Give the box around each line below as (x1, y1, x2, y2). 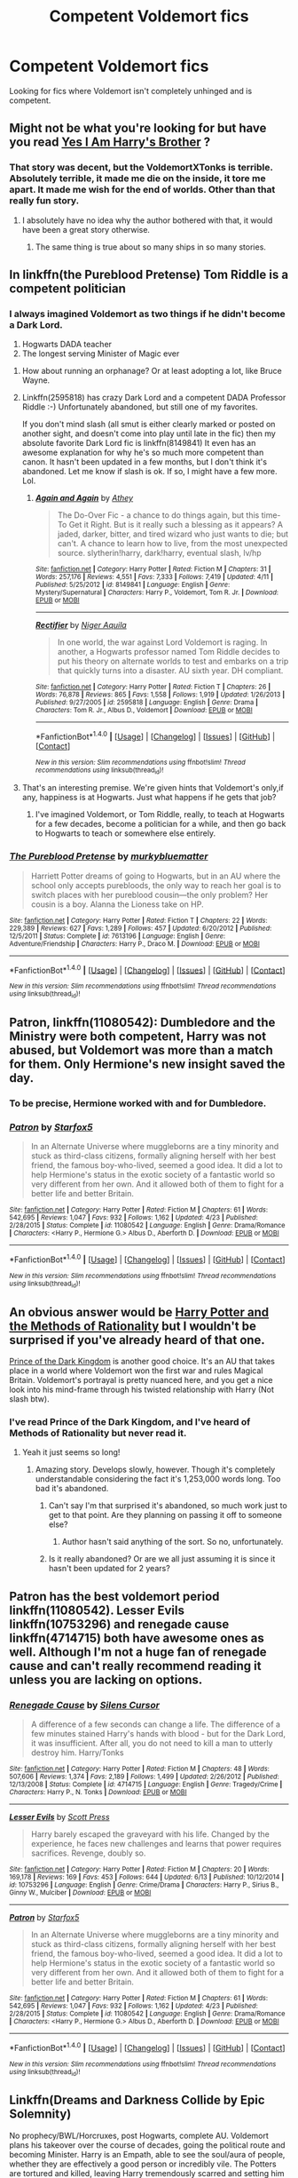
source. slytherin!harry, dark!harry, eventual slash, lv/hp (57, 548, 262, 559)
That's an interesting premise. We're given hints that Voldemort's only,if (21, 783, 284, 793)
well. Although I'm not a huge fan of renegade (9, 1644, 268, 1659)
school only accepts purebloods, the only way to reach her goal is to (30, 879, 282, 890)
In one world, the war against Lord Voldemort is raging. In (57, 637, 268, 648)
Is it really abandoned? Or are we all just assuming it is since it (48, 1554, 276, 1564)
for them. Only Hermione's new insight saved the (9, 1056, 286, 1071)
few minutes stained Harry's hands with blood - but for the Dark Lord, (30, 1728, 286, 1738)
